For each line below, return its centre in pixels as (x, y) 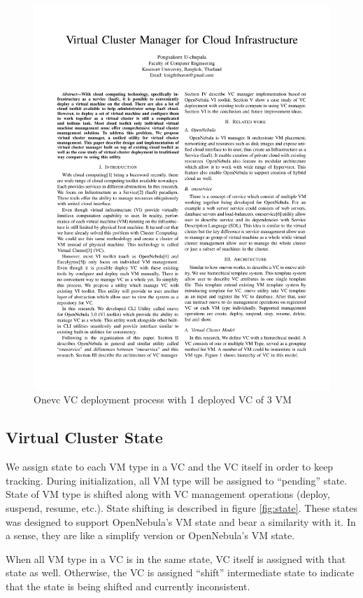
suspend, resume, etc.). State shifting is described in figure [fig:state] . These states (181, 508)
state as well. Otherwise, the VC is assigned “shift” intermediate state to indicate (180, 572)
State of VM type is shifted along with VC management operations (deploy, (168, 494)
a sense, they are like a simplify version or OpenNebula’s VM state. (150, 535)
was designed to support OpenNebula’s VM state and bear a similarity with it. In (181, 521)
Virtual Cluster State (84, 437)
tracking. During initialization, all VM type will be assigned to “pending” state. (177, 480)
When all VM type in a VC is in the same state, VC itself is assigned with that (176, 558)
